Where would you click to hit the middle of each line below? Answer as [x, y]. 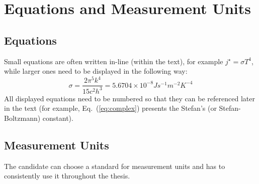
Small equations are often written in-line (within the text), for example [114, 61]
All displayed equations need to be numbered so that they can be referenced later [129, 98]
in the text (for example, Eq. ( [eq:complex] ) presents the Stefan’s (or [110, 108]
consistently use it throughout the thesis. [67, 176]
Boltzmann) [22, 118]
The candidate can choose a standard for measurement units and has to [115, 166]
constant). [58, 118]
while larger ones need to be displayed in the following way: [96, 71]
